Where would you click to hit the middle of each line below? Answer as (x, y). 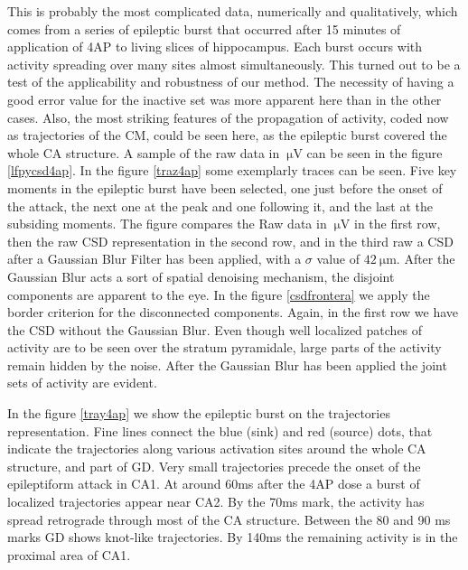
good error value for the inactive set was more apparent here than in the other (225, 99)
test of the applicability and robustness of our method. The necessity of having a (231, 82)
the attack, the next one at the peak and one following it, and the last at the (220, 206)
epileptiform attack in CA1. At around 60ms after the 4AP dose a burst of (214, 484)
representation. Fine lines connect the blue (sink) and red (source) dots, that (220, 430)
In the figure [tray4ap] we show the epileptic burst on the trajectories (199, 413)
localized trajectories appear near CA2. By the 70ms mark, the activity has (216, 502)
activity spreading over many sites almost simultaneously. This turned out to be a (234, 64)
